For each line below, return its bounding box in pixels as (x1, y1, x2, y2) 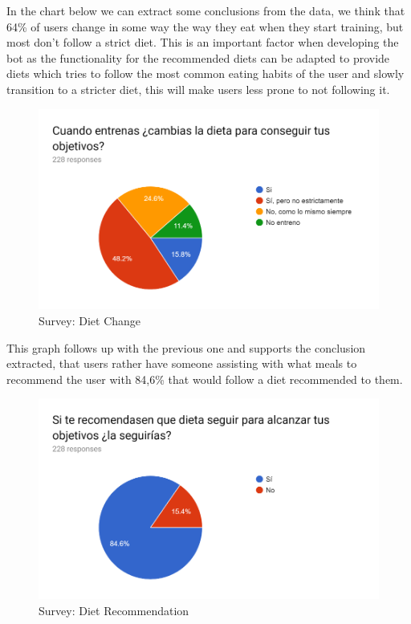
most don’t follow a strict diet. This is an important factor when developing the (6, 34, 399, 51)
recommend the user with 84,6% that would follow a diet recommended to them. (6, 370, 403, 387)
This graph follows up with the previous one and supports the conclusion (6, 339, 366, 356)
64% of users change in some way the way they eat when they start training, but (6, 18, 404, 35)
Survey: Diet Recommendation (39, 602, 189, 618)
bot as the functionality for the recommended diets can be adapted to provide (6, 49, 390, 66)
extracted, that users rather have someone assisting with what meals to (6, 355, 357, 372)
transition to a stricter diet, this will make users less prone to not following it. (6, 80, 390, 97)
